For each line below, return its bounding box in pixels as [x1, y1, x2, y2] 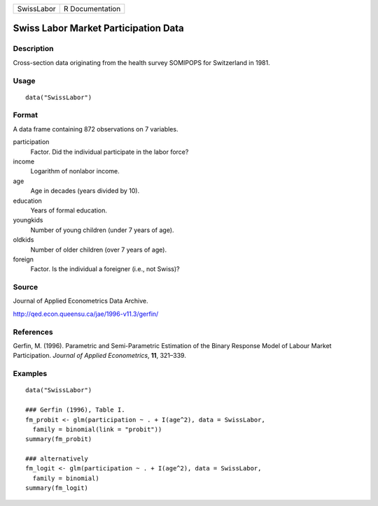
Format [13, 110, 38, 120]
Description [13, 44, 54, 54]
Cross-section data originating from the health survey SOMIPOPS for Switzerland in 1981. [13, 58, 270, 66]
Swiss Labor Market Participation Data [13, 22, 185, 34]
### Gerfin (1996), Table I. [25, 406, 125, 414]
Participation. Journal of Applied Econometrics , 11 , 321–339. [13, 352, 187, 360]
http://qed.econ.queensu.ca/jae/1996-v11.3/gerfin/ [13, 310, 159, 318]
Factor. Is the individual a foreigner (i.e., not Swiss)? [30, 265, 180, 273]
